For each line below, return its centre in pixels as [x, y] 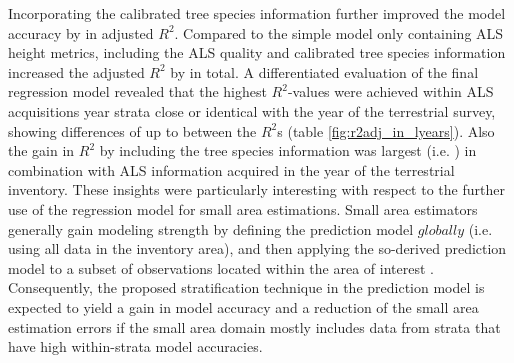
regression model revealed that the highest [137, 91]
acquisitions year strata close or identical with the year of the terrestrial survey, [252, 110]
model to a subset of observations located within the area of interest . [221, 267]
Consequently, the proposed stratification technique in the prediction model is [246, 287]
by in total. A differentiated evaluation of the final [324, 71]
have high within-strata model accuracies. [135, 346]
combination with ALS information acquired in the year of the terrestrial [231, 169]
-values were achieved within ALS [390, 91]
